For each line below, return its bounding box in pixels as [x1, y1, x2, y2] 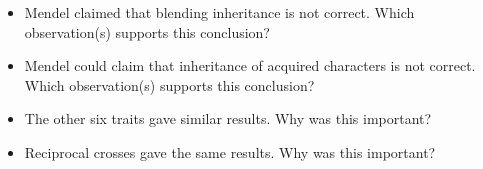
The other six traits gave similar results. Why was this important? [24, 108, 432, 129]
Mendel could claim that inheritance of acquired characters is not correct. [24, 55, 476, 76]
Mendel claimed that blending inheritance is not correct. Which [24, 2, 415, 22]
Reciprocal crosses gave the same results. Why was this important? [24, 141, 436, 162]
